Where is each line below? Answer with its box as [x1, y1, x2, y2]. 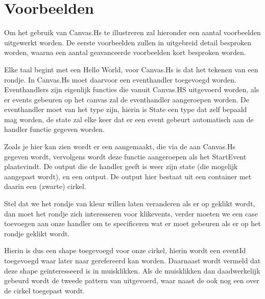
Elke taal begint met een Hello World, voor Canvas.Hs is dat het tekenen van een [4, 64, 258, 74]
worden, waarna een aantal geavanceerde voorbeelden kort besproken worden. [4, 47, 246, 58]
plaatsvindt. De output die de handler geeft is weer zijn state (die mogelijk [4, 161, 238, 172]
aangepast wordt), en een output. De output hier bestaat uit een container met [4, 171, 252, 181]
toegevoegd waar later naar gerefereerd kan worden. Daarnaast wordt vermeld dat [4, 255, 261, 265]
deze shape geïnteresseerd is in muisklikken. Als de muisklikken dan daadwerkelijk [4, 265, 260, 276]
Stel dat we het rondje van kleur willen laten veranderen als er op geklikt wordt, [4, 198, 255, 209]
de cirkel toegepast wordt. [4, 285, 85, 295]
